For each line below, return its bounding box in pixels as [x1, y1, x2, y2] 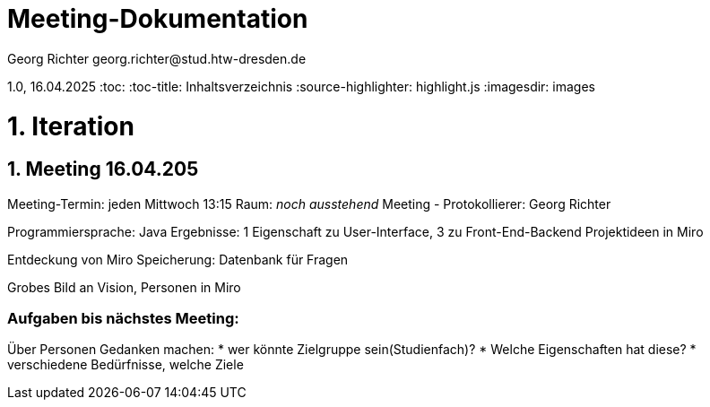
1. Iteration [7, 110, 134, 142]
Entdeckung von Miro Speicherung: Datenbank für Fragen [7, 251, 349, 267]
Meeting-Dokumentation [7, 4, 308, 34]
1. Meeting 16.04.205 [7, 158, 199, 181]
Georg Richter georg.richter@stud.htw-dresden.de [7, 50, 307, 66]
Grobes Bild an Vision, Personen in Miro [7, 279, 241, 295]
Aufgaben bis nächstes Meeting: [7, 309, 239, 328]
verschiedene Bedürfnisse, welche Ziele [7, 357, 244, 373]
